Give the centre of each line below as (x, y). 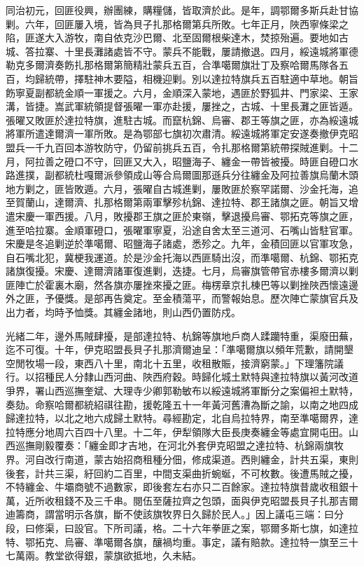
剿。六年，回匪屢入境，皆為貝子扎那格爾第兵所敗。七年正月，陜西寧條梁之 (177, 23)
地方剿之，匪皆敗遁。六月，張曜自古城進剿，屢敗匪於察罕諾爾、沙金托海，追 (182, 188)
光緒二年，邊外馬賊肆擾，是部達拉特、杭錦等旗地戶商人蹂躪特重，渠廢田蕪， (182, 335)
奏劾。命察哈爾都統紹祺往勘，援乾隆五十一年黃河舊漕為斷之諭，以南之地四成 (182, 404)
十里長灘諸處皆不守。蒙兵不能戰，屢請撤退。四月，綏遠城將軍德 (211, 51)
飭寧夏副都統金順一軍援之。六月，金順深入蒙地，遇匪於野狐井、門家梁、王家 (182, 92)
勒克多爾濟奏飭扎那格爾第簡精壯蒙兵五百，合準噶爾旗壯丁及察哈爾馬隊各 (172, 65)
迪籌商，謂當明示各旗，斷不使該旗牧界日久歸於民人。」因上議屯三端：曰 (170, 514)
